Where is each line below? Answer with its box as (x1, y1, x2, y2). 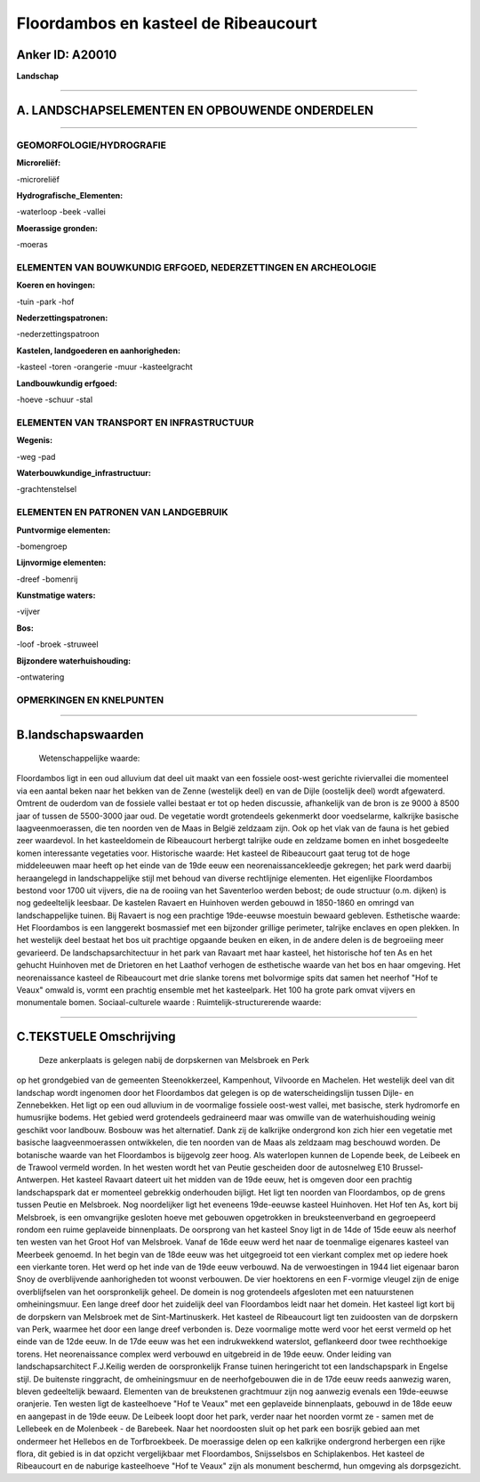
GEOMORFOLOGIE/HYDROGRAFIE (16, 139, 166, 151)
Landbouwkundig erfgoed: (16, 378, 117, 389)
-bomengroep (16, 541, 68, 552)
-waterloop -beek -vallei (16, 206, 106, 217)
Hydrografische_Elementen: (16, 190, 124, 200)
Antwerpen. (16, 1174, 60, 1185)
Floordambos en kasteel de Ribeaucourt (16, 13, 317, 33)
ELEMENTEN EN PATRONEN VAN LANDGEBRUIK (16, 506, 228, 519)
